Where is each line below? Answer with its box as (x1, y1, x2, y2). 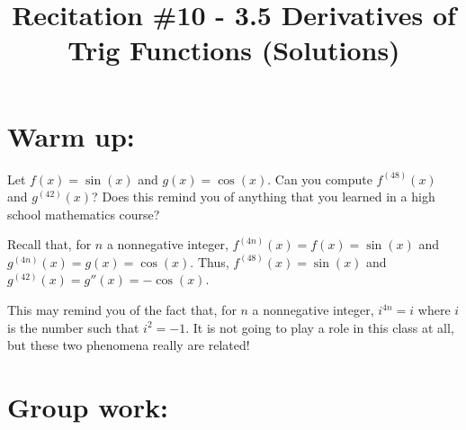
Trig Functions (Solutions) (67, 31, 400, 68)
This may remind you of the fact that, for (7, 300, 237, 319)
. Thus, (190, 252, 229, 271)
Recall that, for (7, 235, 92, 254)
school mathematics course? (7, 204, 160, 223)
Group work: (7, 389, 168, 426)
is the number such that (7, 318, 139, 336)
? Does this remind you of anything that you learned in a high (92, 187, 435, 206)
